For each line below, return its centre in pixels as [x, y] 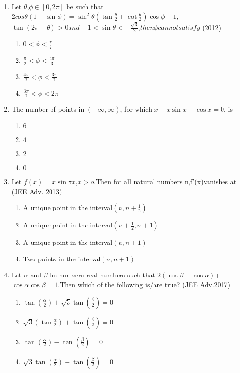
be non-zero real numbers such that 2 [105, 275]
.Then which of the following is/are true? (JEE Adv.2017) [144, 284]
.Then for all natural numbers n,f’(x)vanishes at [165, 182]
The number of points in [48, 109]
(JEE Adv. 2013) [37, 191]
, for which [136, 109]
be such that [85, 6]
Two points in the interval [62, 258]
